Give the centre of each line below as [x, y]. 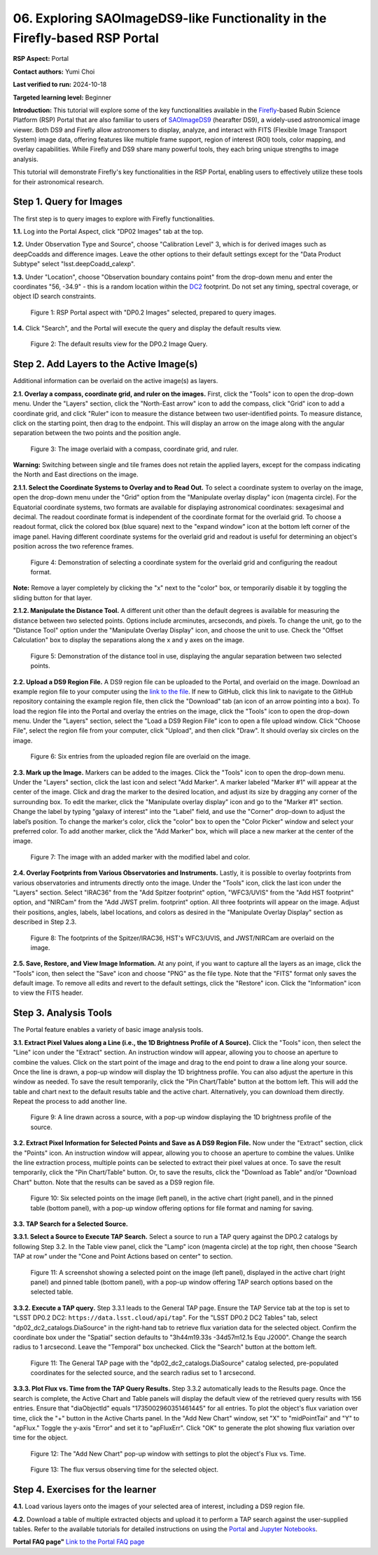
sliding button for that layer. [52, 597]
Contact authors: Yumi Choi [54, 71]
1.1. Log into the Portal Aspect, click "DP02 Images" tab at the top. [108, 231]
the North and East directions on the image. [76, 475]
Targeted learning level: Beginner [62, 97]
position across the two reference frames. [73, 546]
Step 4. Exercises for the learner [85, 1490]
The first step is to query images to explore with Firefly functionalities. [114, 219]
